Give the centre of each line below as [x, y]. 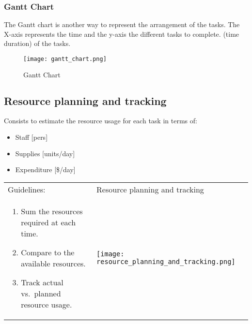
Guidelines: [27, 189]
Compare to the [48, 252]
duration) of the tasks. [37, 43]
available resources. [53, 263]
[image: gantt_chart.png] [65, 59]
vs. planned [41, 293]
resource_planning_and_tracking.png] [166, 261]
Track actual [42, 282]
